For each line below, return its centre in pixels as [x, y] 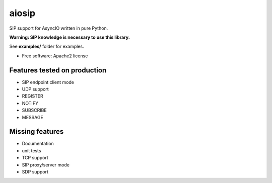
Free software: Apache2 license [55, 56]
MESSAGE [33, 117]
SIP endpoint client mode [48, 82]
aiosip [22, 13]
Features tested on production [58, 70]
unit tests [31, 150]
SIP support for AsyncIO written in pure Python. [59, 28]
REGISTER [33, 96]
